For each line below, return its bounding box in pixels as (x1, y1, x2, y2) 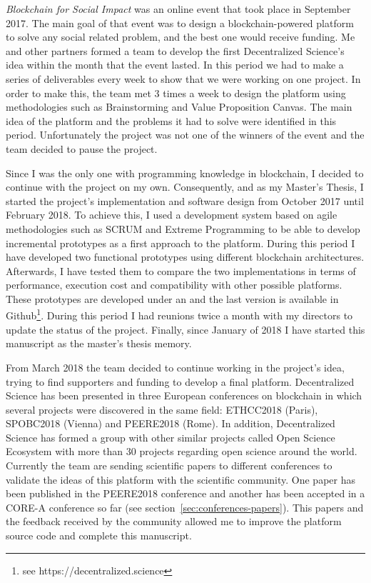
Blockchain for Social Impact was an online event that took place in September (6, 1, 351, 16)
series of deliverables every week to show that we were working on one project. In (6, 71, 361, 86)
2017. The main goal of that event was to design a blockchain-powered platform (6, 15, 354, 30)
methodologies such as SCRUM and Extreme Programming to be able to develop (6, 221, 360, 236)
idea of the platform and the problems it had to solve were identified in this (6, 113, 337, 128)
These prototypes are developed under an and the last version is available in (6, 291, 339, 306)
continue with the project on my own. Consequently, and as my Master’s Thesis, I (6, 179, 364, 194)
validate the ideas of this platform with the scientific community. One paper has (6, 472, 355, 487)
